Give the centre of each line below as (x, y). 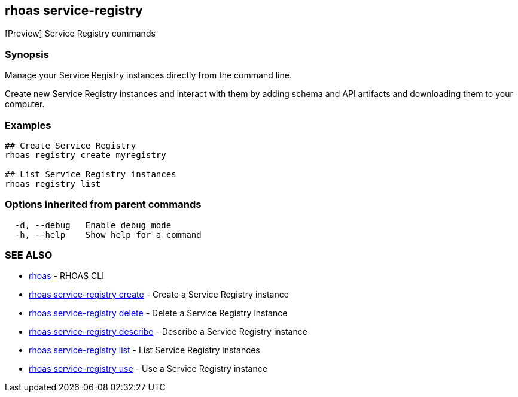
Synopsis (27, 54)
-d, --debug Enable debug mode (93, 225)
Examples (28, 125)
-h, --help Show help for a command (108, 234)
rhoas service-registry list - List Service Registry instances (144, 350)
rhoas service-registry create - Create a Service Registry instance (159, 295)
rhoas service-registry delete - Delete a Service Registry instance (158, 313)
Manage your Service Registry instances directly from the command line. (148, 75)
